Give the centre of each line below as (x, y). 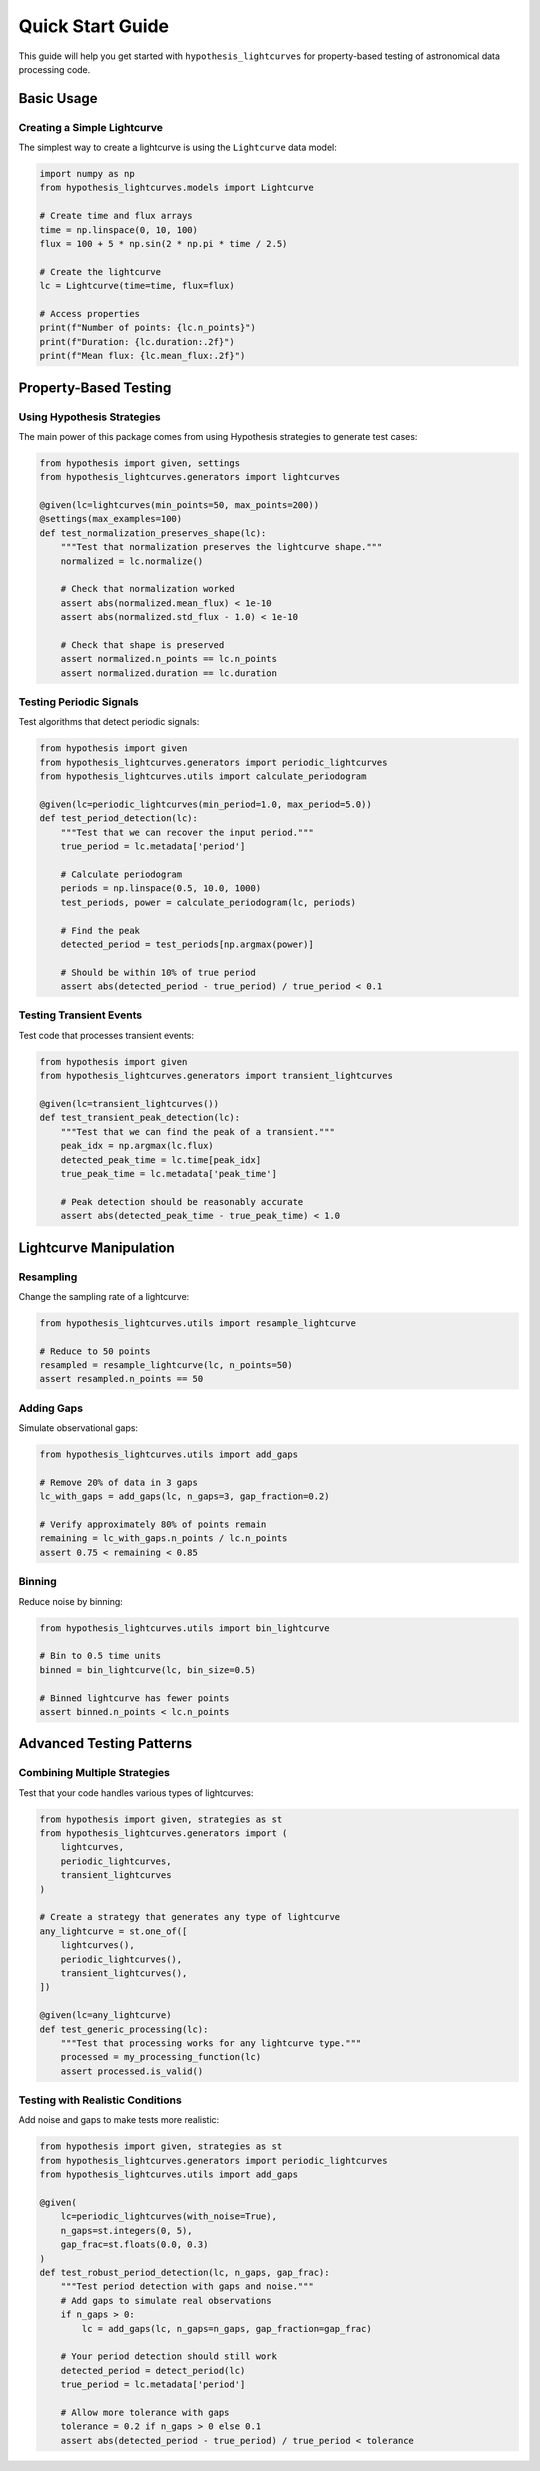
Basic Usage (58, 98)
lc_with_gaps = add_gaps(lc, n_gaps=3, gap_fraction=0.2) (184, 1496)
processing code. (54, 69)
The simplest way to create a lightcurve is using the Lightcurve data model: (177, 147)
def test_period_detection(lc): (119, 818)
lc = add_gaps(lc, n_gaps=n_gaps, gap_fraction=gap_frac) (226, 2328)
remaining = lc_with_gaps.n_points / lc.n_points (163, 1538)
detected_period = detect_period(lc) (153, 2370)
